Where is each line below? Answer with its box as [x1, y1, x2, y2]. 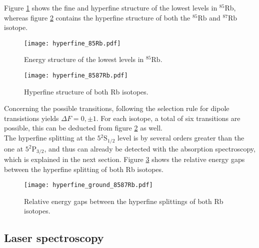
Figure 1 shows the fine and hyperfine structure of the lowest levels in [4, 2, 217, 12]
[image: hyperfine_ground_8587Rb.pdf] [24, 181, 153, 189]
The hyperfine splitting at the [4, 132, 95, 143]
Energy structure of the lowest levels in [24, 54, 144, 64]
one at [4, 143, 23, 153]
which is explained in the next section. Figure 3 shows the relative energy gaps [4, 153, 245, 164]
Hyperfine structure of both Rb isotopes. [24, 86, 148, 96]
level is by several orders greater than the [117, 132, 244, 143]
